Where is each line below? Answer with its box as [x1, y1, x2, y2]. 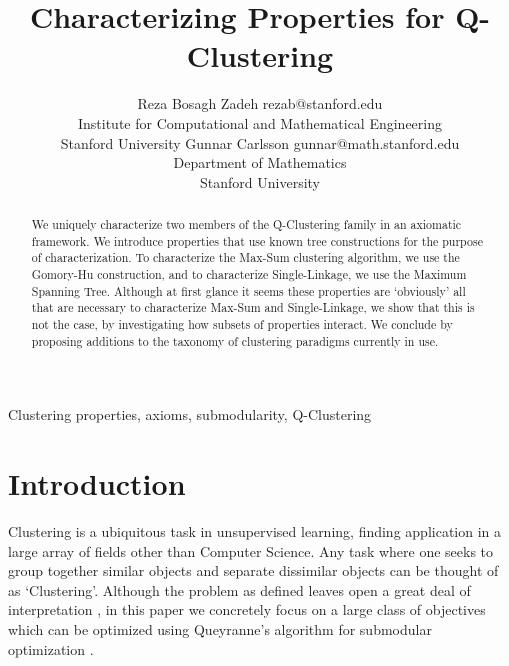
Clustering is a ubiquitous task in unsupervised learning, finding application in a [8, 521, 502, 542]
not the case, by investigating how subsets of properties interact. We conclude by [31, 316, 453, 333]
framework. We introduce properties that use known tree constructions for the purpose [31, 232, 483, 249]
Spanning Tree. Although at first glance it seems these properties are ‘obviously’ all [31, 282, 466, 299]
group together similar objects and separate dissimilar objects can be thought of [8, 560, 499, 581]
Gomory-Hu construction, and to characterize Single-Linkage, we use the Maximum [31, 266, 467, 283]
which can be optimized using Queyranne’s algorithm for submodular [8, 619, 432, 640]
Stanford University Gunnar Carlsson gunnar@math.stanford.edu [60, 132, 460, 153]
